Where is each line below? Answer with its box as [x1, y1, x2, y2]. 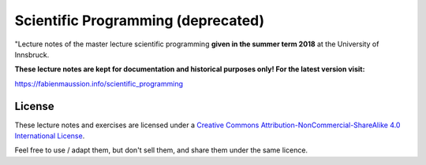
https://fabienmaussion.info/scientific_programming [14, 79, 183, 88]
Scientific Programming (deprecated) [14, 12, 265, 29]
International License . [14, 131, 85, 141]
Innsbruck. [14, 49, 50, 59]
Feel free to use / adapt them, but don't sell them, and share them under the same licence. [14, 145, 308, 155]
